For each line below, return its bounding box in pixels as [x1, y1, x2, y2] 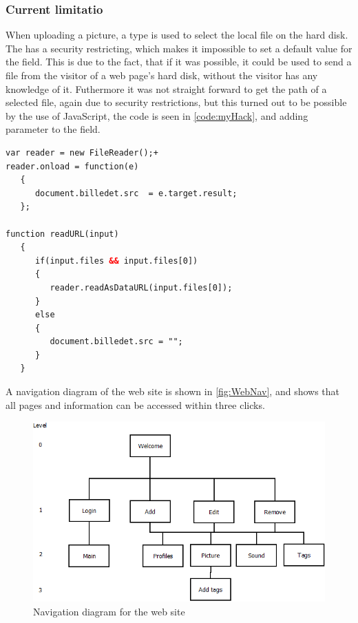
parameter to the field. [6, 122, 101, 136]
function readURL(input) [6, 229, 119, 239]
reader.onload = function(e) [6, 161, 139, 171]
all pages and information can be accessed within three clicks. [6, 397, 265, 412]
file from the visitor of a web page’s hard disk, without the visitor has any [6, 68, 318, 82]
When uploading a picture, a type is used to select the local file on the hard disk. [6, 28, 348, 42]
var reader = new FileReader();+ [6, 147, 158, 158]
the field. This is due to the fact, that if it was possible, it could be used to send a [6, 54, 352, 69]
